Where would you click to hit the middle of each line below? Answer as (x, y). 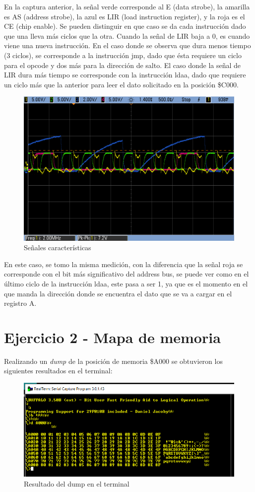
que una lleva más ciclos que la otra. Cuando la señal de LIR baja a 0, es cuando (127, 35)
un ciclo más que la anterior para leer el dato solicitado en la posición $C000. (121, 84)
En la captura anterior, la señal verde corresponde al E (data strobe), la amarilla (127, 6)
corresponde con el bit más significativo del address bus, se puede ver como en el (127, 274)
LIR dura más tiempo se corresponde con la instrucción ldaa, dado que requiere (125, 75)
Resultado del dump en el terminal (77, 484)
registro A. (20, 303)
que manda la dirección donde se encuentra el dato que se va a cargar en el (118, 293)
